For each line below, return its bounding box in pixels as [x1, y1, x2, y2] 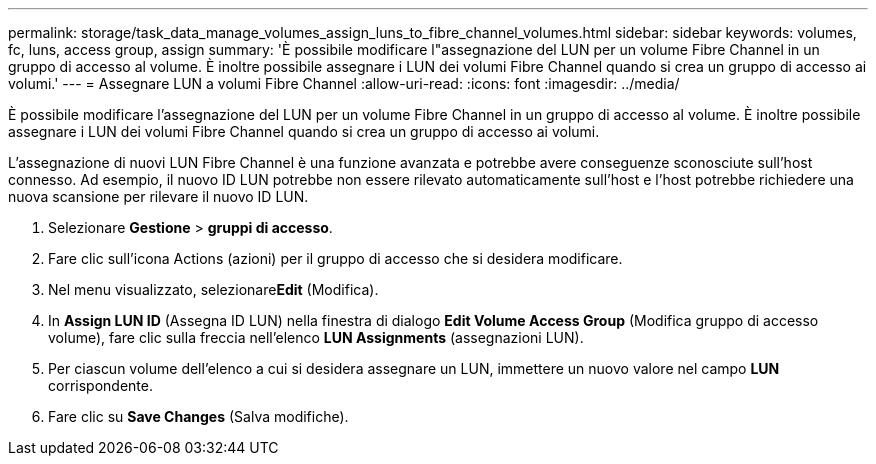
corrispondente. [48, 377, 153, 394]
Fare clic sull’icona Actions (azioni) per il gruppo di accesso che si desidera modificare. [48, 250, 623, 267]
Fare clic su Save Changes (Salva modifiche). [48, 408, 349, 425]
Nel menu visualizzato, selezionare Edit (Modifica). [48, 281, 379, 298]
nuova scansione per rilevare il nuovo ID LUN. [8, 188, 309, 205]
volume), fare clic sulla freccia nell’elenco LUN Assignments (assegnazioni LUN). [48, 329, 584, 346]
